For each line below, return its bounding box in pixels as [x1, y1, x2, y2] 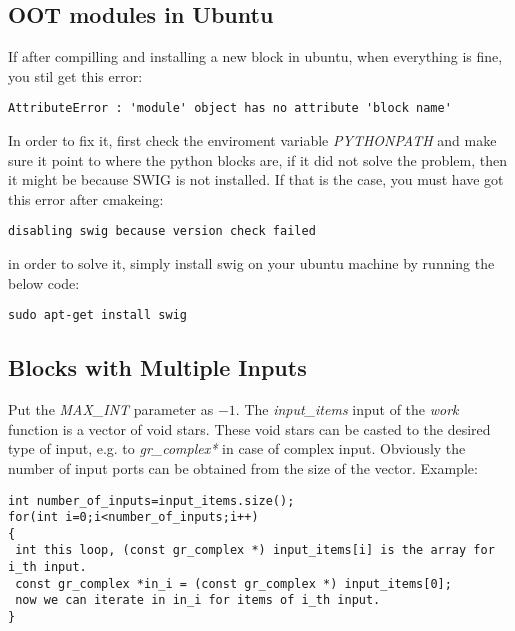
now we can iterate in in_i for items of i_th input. [15, 593, 381, 608]
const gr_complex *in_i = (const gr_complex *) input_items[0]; [15, 576, 452, 591]
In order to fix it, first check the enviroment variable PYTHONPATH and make [8, 130, 497, 151]
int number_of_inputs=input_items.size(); [8, 493, 295, 508]
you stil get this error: [8, 65, 143, 86]
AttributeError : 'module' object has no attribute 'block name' [8, 101, 452, 116]
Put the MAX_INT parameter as [8, 399, 214, 420]
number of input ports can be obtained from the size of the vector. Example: [8, 457, 478, 478]
